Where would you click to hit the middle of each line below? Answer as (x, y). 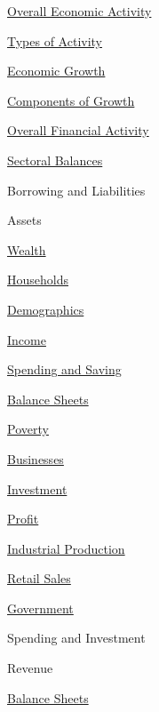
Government (40, 608)
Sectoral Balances (55, 160)
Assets (24, 220)
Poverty (28, 429)
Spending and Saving (64, 369)
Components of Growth (71, 100)
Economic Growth (56, 71)
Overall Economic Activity (79, 11)
